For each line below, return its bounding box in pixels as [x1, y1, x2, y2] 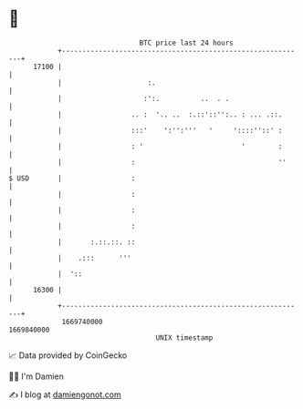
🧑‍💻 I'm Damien [8, 371, 65, 382]
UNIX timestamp [155, 332, 214, 343]
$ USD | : [8, 173, 136, 183]
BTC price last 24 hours [139, 38, 234, 47]
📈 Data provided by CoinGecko [8, 350, 128, 361]
